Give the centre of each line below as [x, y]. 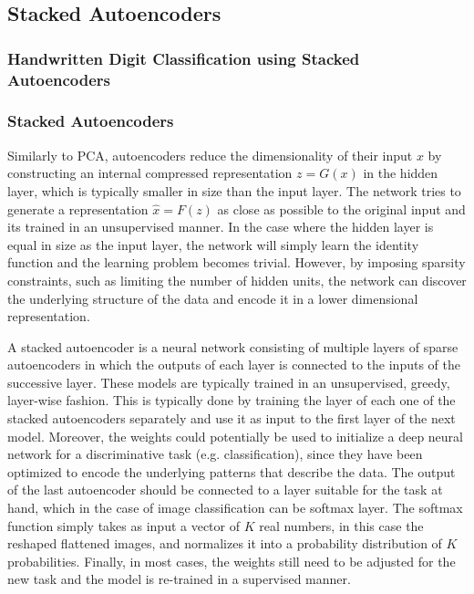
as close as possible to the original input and [341, 208]
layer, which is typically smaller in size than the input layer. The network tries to [234, 190]
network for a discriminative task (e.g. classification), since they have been [215, 454]
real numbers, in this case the [341, 525]
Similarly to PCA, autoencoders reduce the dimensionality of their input [210, 155]
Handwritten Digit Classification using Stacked [184, 58]
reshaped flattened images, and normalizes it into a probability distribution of [225, 543]
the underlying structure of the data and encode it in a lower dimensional [213, 298]
